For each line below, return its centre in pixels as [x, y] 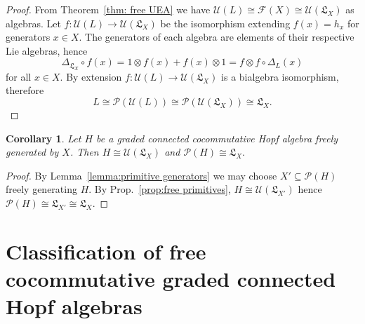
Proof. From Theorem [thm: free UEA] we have [108, 9]
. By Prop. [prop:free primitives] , [160, 189]
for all [19, 76]
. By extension [91, 76]
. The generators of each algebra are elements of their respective [217, 37]
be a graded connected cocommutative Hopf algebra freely [217, 138]
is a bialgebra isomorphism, [280, 76]
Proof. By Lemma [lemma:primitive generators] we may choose [141, 175]
